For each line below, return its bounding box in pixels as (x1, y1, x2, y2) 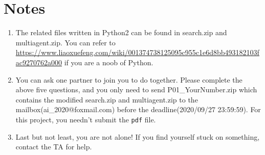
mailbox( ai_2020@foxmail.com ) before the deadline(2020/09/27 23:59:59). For (15, 104, 261, 115)
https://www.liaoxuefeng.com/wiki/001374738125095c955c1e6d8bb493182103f (15, 47, 259, 58)
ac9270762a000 (15, 57, 62, 67)
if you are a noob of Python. (64, 57, 153, 67)
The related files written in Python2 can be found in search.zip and (15, 27, 227, 38)
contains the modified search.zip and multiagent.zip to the (15, 94, 198, 105)
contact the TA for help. (15, 141, 92, 152)
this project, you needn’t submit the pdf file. (15, 114, 156, 124)
